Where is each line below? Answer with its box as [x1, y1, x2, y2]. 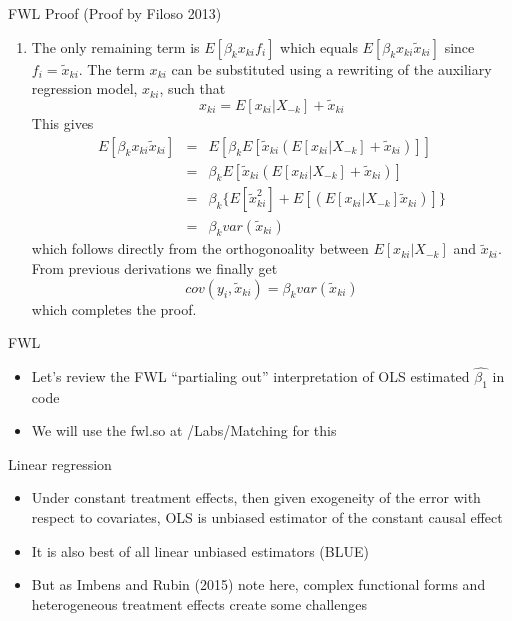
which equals [280, 36, 358, 57]
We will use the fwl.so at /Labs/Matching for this [31, 420, 337, 441]
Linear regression [8, 453, 112, 474]
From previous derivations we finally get [31, 257, 278, 278]
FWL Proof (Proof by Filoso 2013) [8, 3, 222, 23]
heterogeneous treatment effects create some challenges [31, 593, 367, 614]
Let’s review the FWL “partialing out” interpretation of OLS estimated [31, 365, 470, 386]
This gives [31, 113, 94, 133]
